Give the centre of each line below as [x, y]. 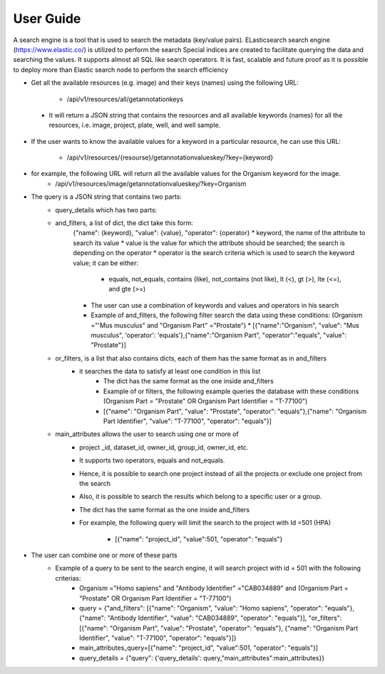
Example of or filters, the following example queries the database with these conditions [231, 391]
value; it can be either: [106, 263]
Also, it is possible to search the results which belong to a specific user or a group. [201, 497]
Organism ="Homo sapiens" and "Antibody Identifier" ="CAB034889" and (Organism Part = [214, 589]
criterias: [68, 578]
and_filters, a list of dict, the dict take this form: [124, 223]
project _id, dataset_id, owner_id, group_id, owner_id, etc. [164, 447]
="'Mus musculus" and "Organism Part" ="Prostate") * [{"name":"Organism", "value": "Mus [225, 325]
